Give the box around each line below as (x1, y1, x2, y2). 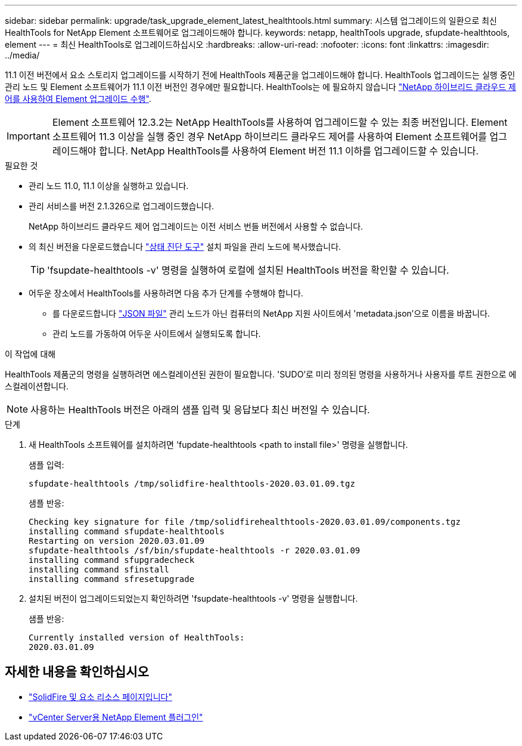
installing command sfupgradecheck (29, 555, 195, 565)
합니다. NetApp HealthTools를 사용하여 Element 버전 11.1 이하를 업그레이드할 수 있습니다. (99, 145, 479, 157)
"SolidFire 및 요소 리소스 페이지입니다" (29, 691, 172, 702)
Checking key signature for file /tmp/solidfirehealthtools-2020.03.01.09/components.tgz (29, 517, 461, 527)
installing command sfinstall (29, 565, 170, 574)
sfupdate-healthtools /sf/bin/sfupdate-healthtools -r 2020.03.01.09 (29, 546, 361, 555)
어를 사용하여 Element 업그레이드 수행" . (5, 94, 151, 104)
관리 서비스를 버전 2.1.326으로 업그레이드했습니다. (29, 201, 215, 211)
